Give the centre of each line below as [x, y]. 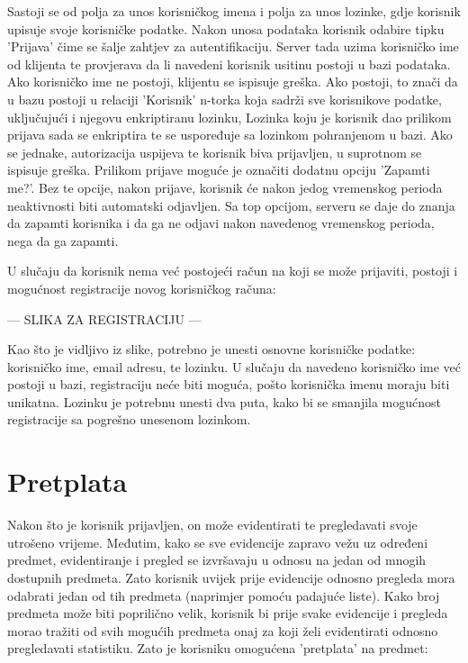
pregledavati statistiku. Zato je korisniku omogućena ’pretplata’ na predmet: [218, 648]
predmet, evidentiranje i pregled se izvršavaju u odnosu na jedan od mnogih [217, 560]
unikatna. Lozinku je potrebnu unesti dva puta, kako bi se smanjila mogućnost [225, 401]
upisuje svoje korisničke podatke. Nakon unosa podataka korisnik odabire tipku [226, 28]
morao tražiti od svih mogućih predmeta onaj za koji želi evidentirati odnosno [223, 630]
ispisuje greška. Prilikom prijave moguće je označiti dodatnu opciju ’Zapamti [219, 170]
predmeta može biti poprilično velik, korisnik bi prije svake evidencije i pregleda [228, 613]
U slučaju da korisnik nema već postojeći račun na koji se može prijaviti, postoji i [233, 271]
